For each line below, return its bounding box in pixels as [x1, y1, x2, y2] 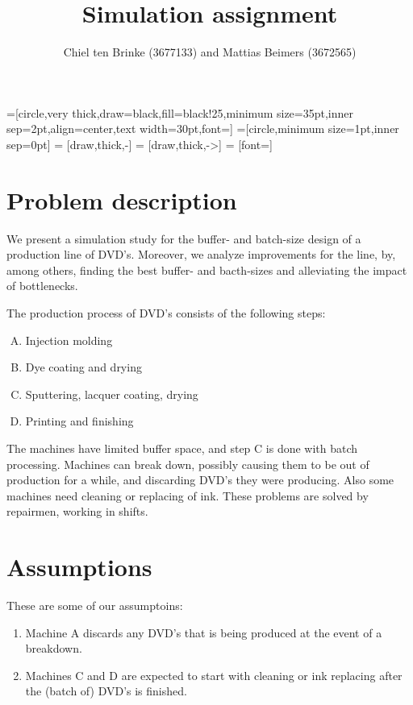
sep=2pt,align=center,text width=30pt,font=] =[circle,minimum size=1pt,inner [6, 120, 399, 137]
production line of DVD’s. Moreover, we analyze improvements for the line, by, [6, 246, 396, 263]
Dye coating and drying [25, 359, 142, 375]
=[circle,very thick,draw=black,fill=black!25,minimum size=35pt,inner [6, 104, 354, 121]
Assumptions [6, 550, 152, 583]
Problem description [6, 183, 237, 216]
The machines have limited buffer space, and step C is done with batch [6, 439, 358, 456]
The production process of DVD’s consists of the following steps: [6, 305, 326, 321]
